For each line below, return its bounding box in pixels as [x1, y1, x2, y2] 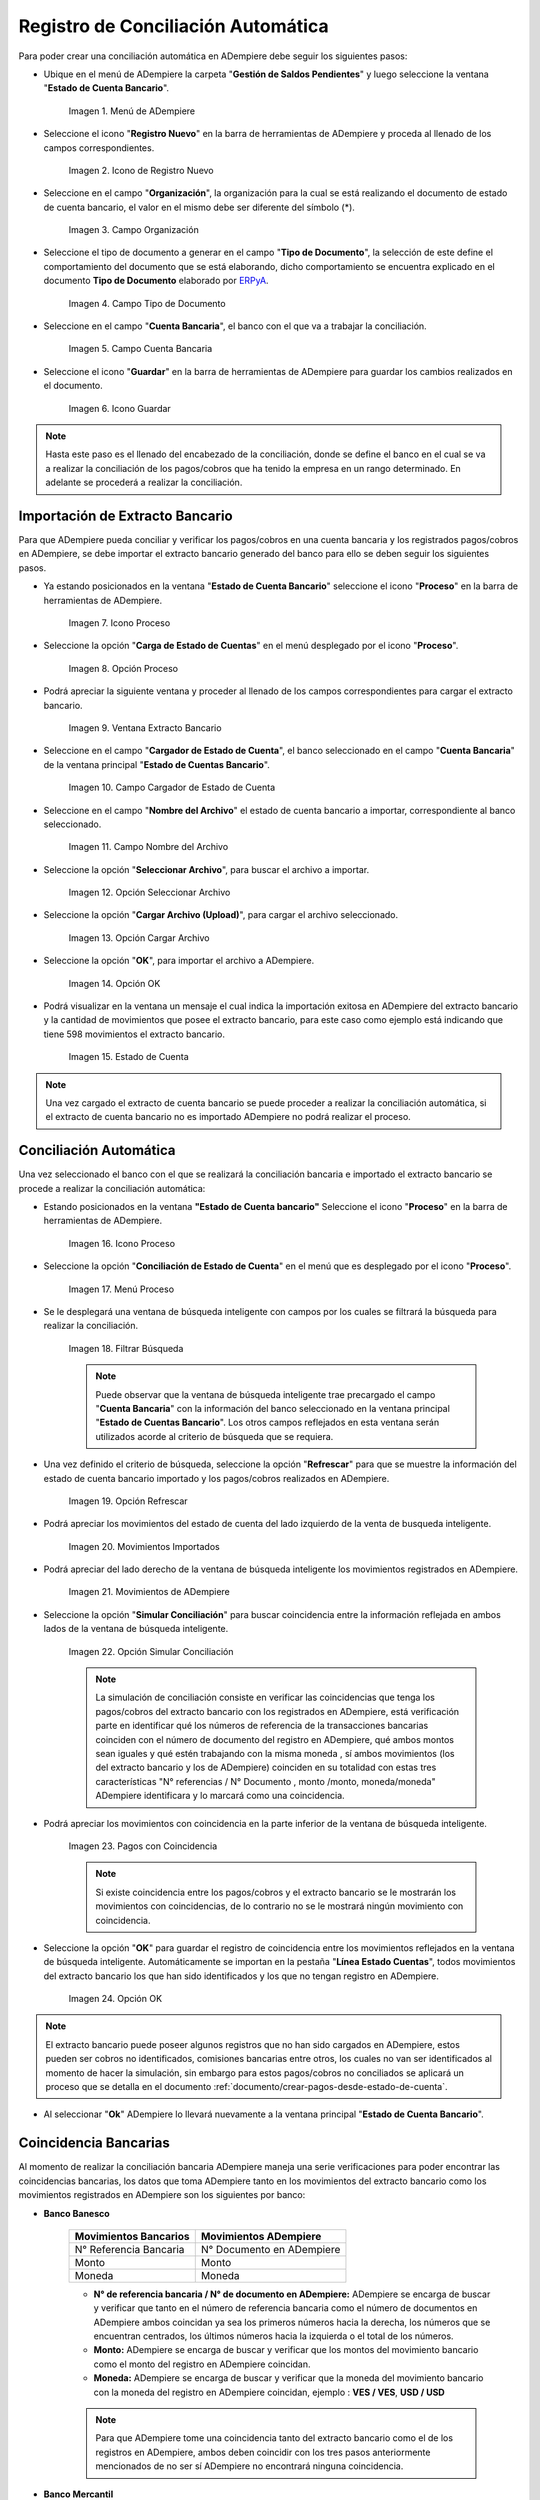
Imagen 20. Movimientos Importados [68, 1540, 220, 1552]
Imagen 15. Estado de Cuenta [68, 1051, 189, 1063]
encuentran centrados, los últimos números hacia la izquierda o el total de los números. [93, 2330, 454, 2342]
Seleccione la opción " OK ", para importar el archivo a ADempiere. [43, 955, 315, 967]
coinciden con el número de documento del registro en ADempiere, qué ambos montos [95, 1733, 455, 1745]
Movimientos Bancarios [74, 2229, 190, 2243]
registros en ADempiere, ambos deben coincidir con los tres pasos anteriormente [95, 2446, 431, 2458]
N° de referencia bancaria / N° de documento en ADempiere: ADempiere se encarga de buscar [93, 2288, 491, 2300]
